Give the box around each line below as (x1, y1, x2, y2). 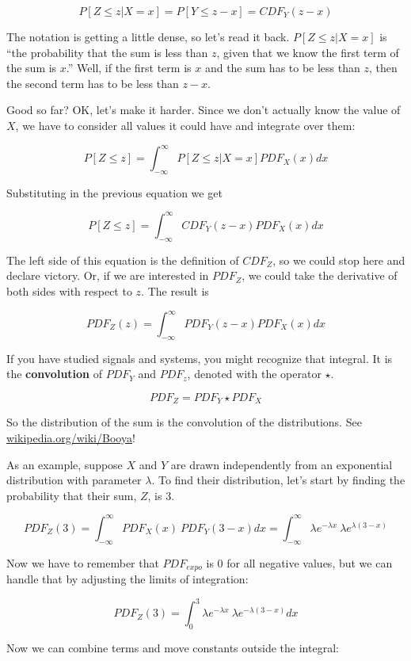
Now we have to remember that (6, 554, 159, 571)
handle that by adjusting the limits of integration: (6, 571, 249, 587)
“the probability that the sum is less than (6, 44, 208, 60)
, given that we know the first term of (216, 44, 399, 60)
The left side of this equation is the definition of (6, 251, 239, 268)
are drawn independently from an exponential (170, 456, 393, 472)
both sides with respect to (6, 282, 132, 299)
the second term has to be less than (6, 75, 179, 91)
